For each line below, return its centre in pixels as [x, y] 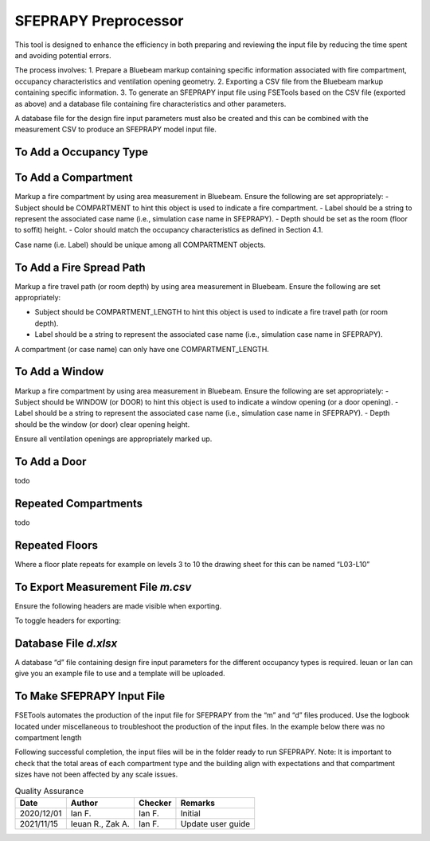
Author [84, 803]
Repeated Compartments [79, 503]
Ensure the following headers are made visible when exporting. [118, 606]
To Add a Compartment [74, 178]
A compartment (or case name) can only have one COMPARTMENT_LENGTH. [142, 349]
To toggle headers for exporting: [68, 620]
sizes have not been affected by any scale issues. [96, 775]
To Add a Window [59, 372]
